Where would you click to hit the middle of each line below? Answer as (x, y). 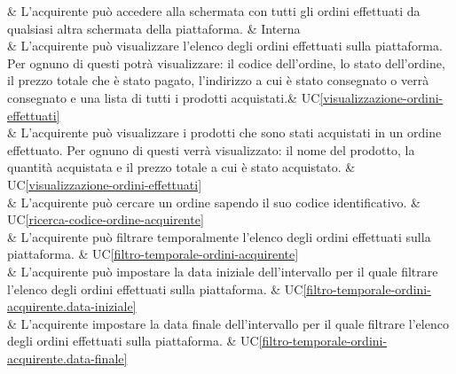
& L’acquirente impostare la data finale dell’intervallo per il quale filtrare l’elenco (228, 323)
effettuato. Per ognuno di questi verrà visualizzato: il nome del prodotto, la (211, 149)
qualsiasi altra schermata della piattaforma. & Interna (154, 28)
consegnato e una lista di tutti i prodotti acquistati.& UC (164, 97)
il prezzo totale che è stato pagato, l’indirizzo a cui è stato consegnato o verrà (218, 80)
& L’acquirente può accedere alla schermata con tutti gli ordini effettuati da (214, 11)
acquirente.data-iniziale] (72, 306)
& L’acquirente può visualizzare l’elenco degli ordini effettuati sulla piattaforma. (225, 46)
